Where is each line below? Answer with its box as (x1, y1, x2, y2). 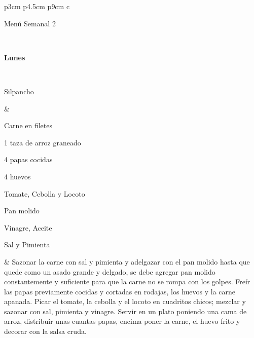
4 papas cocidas (4, 154, 53, 165)
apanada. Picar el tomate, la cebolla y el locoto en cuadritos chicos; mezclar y (4, 296, 246, 307)
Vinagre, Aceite (4, 222, 52, 233)
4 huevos (4, 171, 31, 181)
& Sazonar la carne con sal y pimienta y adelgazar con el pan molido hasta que (4, 256, 250, 267)
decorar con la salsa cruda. (4, 326, 87, 336)
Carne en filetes (4, 120, 52, 131)
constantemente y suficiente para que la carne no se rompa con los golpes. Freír (4, 276, 250, 287)
